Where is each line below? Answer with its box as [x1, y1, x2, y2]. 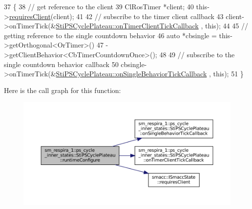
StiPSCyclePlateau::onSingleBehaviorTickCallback [56, 69, 207, 79]
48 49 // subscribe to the [159, 49, 235, 59]
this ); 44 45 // [205, 21, 248, 31]
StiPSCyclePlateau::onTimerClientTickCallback [56, 21, 199, 31]
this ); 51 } [213, 69, 244, 79]
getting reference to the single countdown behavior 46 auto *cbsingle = [4, 30, 217, 40]
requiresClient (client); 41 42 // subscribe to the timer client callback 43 [9, 11, 224, 21]
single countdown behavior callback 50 [4, 59, 119, 69]
